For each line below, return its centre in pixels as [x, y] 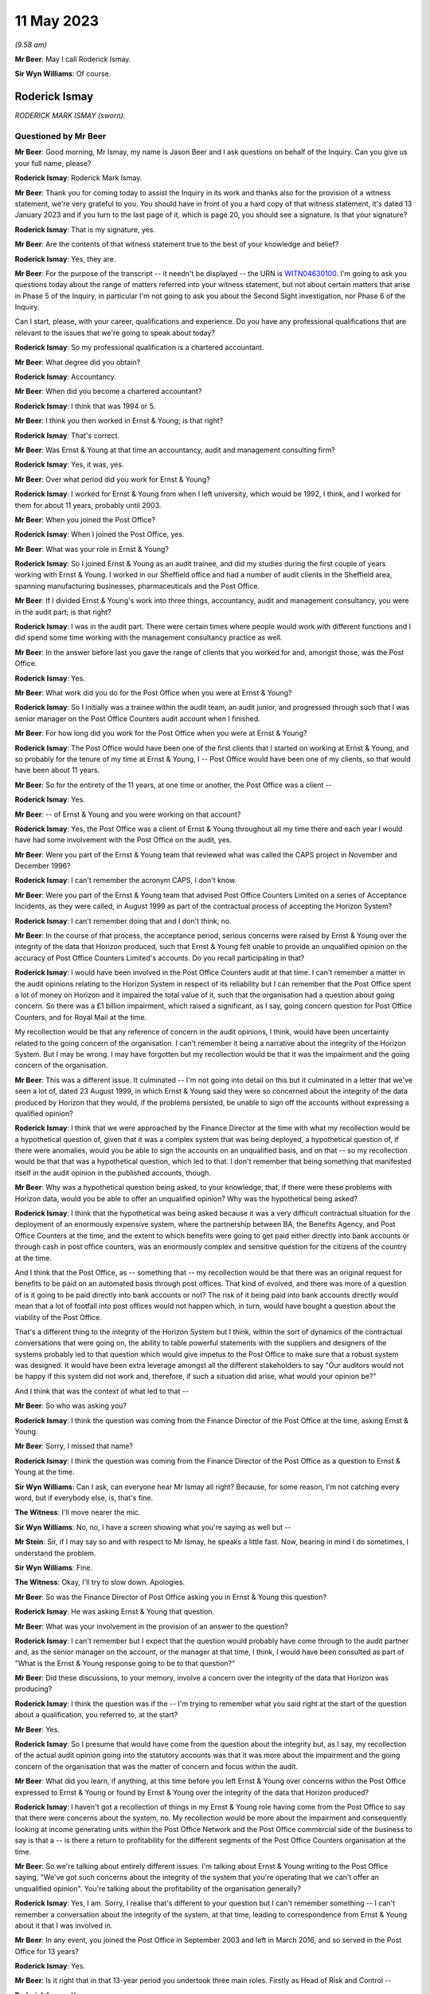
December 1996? [43, 866]
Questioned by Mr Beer [61, 136]
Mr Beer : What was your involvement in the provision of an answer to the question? [151, 1626]
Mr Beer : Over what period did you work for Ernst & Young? [112, 479]
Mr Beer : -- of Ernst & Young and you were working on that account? [128, 814]
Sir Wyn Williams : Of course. [63, 74]
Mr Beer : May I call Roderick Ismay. [73, 59]
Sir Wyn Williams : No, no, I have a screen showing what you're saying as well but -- [153, 1527]
